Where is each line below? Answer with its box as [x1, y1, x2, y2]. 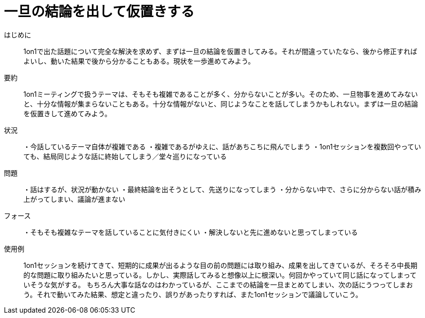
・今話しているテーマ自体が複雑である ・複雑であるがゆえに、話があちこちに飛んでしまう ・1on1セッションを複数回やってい [23, 142, 421, 151]
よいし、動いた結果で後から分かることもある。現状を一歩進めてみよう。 [23, 56, 255, 65]
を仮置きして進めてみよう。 [23, 109, 111, 118]
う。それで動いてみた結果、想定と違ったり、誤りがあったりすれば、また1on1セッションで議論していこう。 [23, 290, 362, 299]
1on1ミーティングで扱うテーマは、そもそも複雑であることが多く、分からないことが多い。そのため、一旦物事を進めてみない [23, 89, 418, 98]
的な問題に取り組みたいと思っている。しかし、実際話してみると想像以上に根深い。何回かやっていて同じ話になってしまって [23, 270, 417, 279]
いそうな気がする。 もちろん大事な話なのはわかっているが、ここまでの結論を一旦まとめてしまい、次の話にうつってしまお [23, 280, 413, 289]
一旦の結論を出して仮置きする [4, 3, 195, 20]
